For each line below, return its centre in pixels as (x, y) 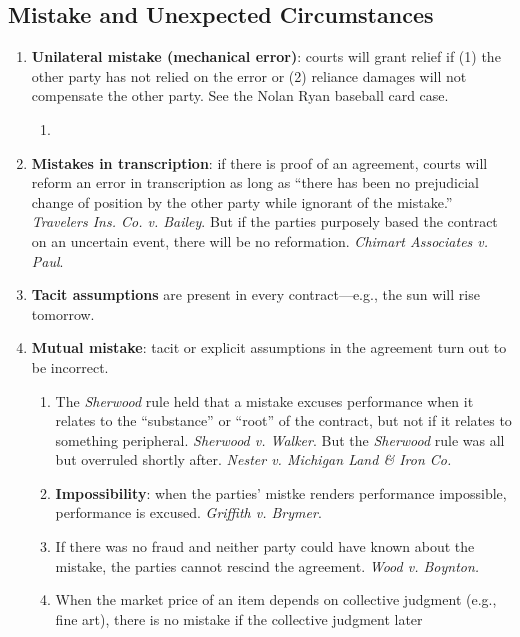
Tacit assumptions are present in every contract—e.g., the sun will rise (255, 294)
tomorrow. (63, 313)
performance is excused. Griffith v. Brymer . (188, 512)
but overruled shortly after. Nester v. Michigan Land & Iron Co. (253, 459)
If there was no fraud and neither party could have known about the (265, 546)
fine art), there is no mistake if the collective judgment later (239, 618)
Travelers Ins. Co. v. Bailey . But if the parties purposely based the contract (264, 221)
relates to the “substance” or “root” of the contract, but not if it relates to (283, 420)
